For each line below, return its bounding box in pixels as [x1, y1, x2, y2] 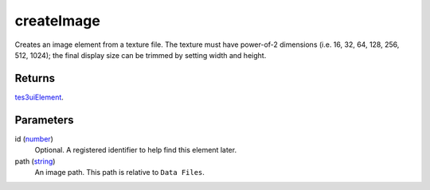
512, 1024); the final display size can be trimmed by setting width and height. [14, 50, 267, 60]
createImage [14, 12, 101, 29]
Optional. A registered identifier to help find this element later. [34, 145, 237, 155]
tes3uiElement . [14, 92, 64, 102]
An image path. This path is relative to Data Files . [34, 167, 205, 176]
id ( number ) [14, 134, 53, 143]
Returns [14, 72, 56, 85]
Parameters [14, 113, 74, 126]
